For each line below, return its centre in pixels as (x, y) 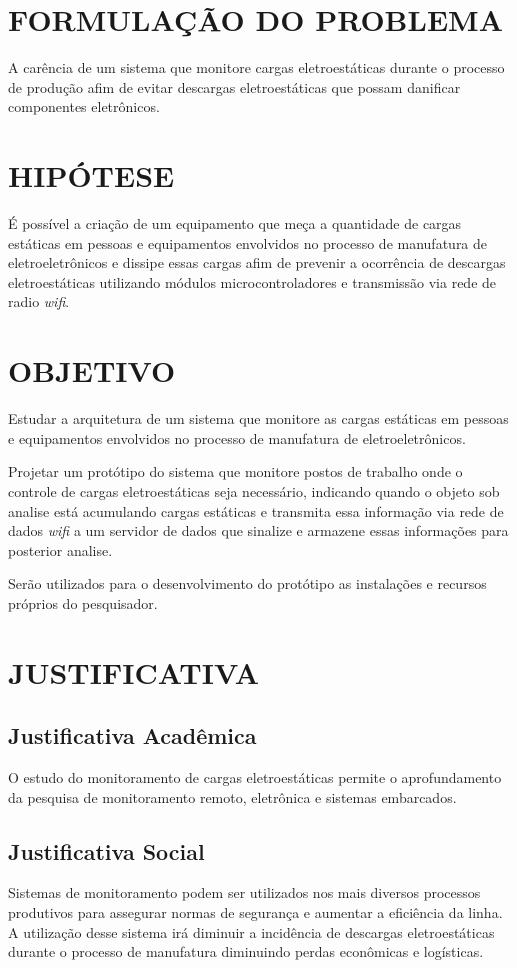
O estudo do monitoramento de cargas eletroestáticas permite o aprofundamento (255, 777)
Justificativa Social (106, 850)
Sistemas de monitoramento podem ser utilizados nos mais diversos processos (244, 892)
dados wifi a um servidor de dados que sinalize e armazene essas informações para (258, 530)
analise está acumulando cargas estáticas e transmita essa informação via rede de (256, 510)
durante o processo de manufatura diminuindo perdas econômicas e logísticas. (246, 951)
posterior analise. (60, 549)
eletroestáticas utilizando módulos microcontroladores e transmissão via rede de (252, 281)
